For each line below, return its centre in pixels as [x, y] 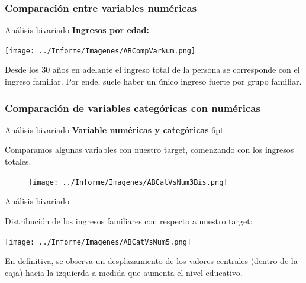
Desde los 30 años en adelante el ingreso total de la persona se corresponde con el [152, 70]
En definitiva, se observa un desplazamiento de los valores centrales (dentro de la [151, 261]
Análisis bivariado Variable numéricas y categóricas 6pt [114, 129]
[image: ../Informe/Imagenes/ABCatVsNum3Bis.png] [128, 182]
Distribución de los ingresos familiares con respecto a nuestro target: [129, 221]
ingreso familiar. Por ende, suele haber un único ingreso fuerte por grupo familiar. [153, 81]
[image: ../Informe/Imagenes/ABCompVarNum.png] [100, 51]
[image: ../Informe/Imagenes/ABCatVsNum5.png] [98, 242]
